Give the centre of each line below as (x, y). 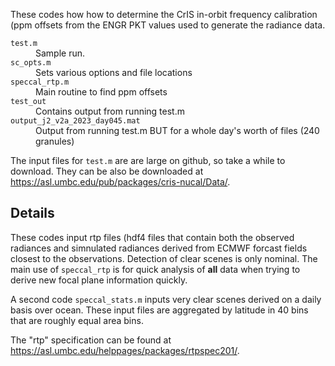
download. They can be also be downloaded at (107, 171)
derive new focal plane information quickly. (99, 280)
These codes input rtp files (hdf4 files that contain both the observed (152, 237)
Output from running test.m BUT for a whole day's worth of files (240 (177, 130)
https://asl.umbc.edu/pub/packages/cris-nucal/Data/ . (120, 182)
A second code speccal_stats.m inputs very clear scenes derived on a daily (166, 299)
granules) (55, 141)
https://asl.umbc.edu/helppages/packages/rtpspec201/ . (125, 350)
